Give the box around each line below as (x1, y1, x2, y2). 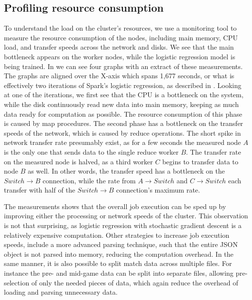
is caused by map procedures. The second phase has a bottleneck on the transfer (4, 118, 243, 128)
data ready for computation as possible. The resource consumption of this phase (4, 108, 242, 119)
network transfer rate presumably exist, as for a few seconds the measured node (4, 137, 241, 147)
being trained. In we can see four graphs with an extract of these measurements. (4, 61, 243, 71)
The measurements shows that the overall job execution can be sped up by (4, 201, 226, 211)
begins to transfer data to (162, 156, 238, 166)
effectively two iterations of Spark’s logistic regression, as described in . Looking (4, 80, 241, 90)
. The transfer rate (186, 146, 241, 157)
